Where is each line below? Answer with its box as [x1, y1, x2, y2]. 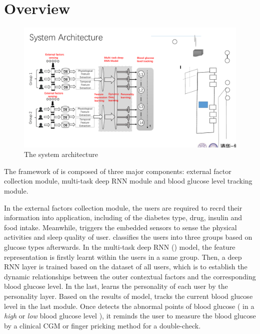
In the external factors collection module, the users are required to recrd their [4, 202, 242, 213]
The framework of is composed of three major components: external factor [4, 165, 231, 176]
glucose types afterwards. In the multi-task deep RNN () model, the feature [4, 241, 235, 252]
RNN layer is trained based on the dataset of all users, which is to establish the [4, 261, 247, 272]
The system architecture [24, 149, 98, 159]
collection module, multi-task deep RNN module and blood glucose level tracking [4, 176, 252, 186]
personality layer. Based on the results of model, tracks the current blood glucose [4, 290, 253, 301]
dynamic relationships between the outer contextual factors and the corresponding [4, 271, 256, 281]
